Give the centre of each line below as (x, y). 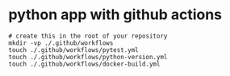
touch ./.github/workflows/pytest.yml (73, 50)
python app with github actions (115, 15)
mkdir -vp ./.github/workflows (61, 43)
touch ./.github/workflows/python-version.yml (88, 57)
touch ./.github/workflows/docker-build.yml (84, 64)
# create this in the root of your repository (88, 36)
